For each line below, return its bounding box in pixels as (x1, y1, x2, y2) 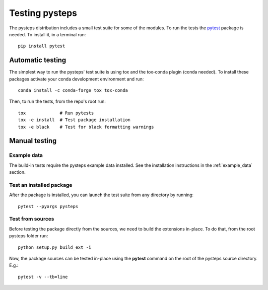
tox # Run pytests (18, 110, 94, 116)
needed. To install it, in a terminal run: (9, 31, 86, 37)
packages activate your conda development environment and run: (9, 76, 144, 82)
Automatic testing (9, 56, 67, 65)
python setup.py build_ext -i (18, 244, 92, 250)
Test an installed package (9, 181, 72, 188)
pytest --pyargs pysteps (18, 204, 78, 209)
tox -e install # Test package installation (18, 117, 131, 123)
